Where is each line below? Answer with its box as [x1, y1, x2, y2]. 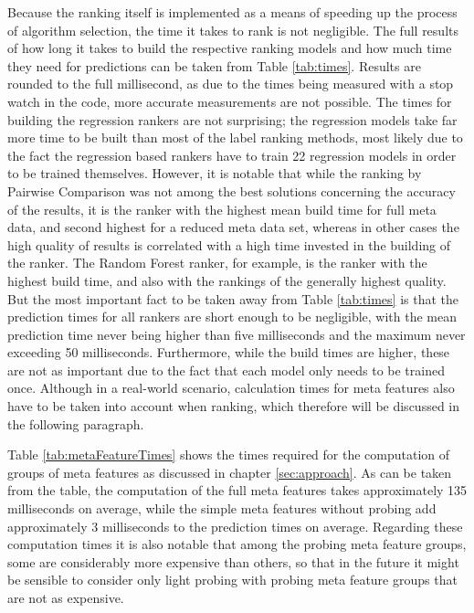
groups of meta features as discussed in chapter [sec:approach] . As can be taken [7, 462, 452, 481]
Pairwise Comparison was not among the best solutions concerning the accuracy [7, 181, 456, 200]
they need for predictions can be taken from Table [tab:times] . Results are [7, 56, 421, 75]
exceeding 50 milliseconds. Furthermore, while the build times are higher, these [7, 343, 450, 362]
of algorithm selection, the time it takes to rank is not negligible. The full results [7, 20, 458, 39]
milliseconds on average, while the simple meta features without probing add [7, 499, 437, 518]
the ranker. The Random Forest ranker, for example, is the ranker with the [7, 253, 427, 272]
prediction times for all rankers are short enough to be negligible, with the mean [7, 307, 458, 326]
